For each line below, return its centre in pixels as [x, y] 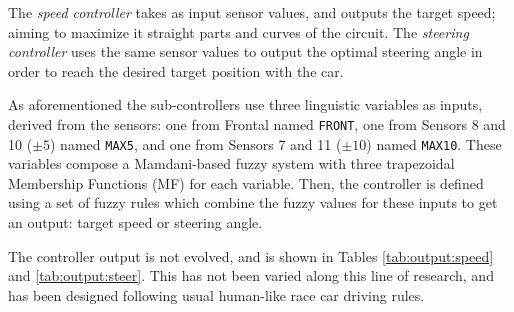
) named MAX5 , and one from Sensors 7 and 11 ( [196, 143]
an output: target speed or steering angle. [135, 222]
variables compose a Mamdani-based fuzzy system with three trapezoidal [231, 163]
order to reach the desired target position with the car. [176, 70]
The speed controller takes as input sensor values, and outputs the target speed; [252, 12]
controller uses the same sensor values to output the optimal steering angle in [245, 51]
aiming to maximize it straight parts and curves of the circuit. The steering [238, 31]
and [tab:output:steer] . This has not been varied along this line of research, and [251, 275]
